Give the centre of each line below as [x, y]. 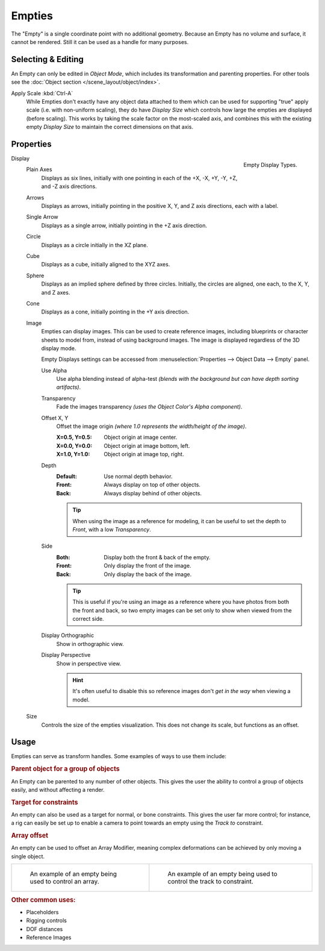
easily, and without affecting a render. [58, 789]
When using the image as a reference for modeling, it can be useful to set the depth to [179, 521]
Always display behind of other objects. [153, 493]
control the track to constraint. [211, 882]
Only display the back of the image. [148, 574]
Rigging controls [47, 921]
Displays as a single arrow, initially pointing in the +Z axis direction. [124, 225]
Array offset [29, 836]
